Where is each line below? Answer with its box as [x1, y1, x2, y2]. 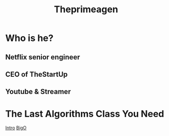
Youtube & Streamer [5, 87, 71, 96]
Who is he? [5, 32, 54, 44]
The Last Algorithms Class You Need [5, 108, 164, 120]
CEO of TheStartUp [5, 70, 68, 79]
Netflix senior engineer [5, 53, 80, 61]
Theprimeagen [53, 4, 119, 15]
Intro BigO [5, 125, 27, 131]
